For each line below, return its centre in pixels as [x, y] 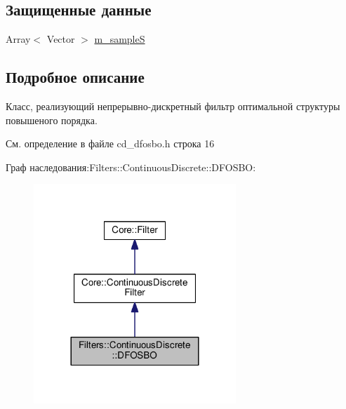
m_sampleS [120, 39]
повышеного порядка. [52, 120]
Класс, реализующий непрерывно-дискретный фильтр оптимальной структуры [173, 106]
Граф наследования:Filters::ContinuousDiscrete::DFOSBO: [131, 167]
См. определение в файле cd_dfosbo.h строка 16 [110, 143]
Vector [61, 39]
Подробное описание [75, 77]
